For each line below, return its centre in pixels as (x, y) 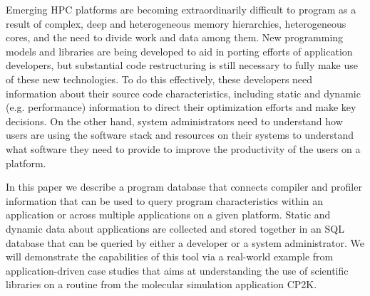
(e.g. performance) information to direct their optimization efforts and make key (181, 107)
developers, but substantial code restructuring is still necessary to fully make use (182, 65)
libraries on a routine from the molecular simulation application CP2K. (161, 284)
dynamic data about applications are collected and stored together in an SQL (175, 228)
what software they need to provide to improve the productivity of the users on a (183, 148)
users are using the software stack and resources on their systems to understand (180, 135)
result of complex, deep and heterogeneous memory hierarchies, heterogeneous (176, 23)
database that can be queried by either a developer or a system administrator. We (185, 242)
